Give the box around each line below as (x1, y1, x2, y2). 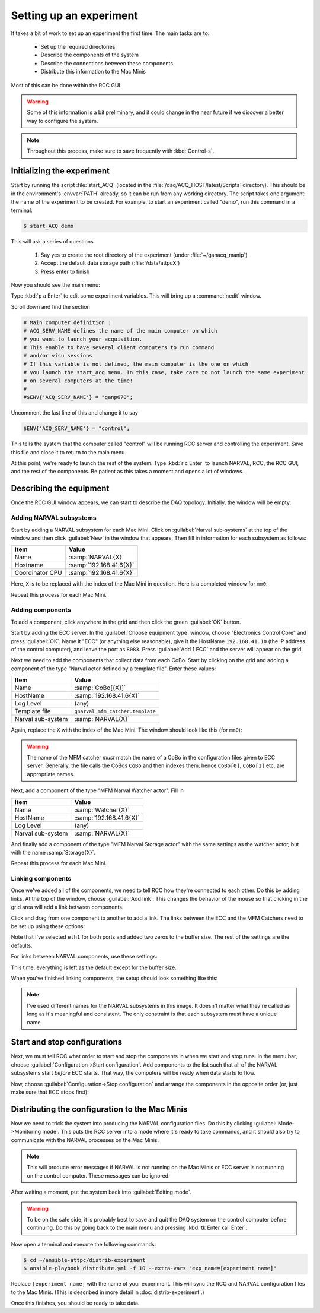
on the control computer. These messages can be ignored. (27, 1172, 170, 1179)
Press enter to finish (40, 268, 90, 275)
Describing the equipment (11, 483, 110, 493)
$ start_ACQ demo (23, 223, 74, 229)
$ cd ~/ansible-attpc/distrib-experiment (23, 1257, 146, 1263)
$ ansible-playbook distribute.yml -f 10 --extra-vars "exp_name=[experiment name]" (23, 1265, 277, 1272)
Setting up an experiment (11, 9, 139, 22)
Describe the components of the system (40, 51, 139, 59)
